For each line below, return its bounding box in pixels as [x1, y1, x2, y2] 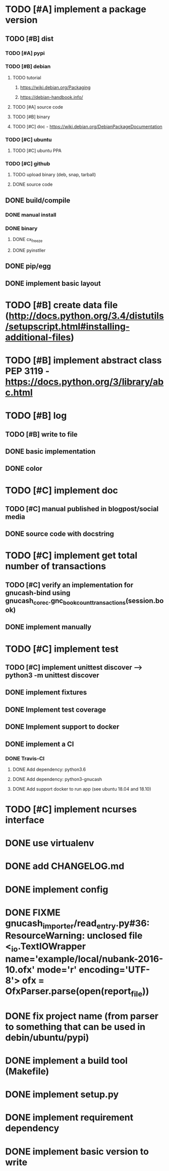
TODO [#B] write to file [5, 430, 78, 438]
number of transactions [5, 561, 106, 572]
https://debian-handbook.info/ [20, 94, 83, 100]
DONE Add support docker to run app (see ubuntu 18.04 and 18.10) [12, 786, 151, 792]
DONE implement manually [5, 623, 92, 631]
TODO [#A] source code [12, 104, 63, 110]
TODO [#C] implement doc [5, 484, 119, 496]
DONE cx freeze [12, 236, 43, 243]
